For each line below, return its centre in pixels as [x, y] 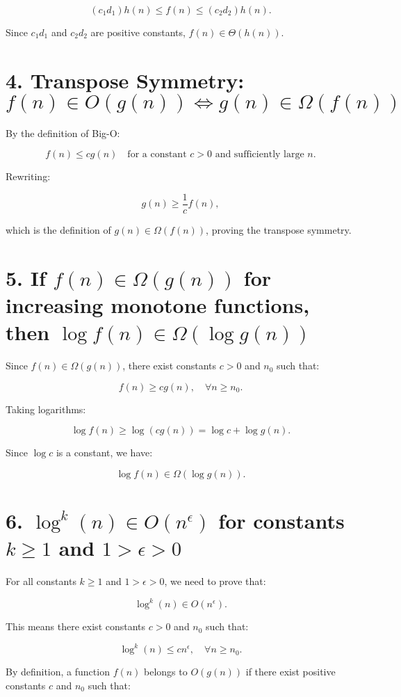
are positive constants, [138, 32]
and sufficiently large [260, 155]
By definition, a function [58, 672]
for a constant [157, 155]
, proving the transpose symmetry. [279, 229]
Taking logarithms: [46, 409]
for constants [281, 521]
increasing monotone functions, [158, 304]
